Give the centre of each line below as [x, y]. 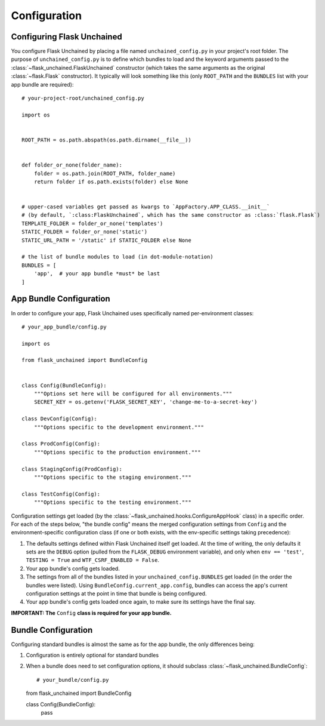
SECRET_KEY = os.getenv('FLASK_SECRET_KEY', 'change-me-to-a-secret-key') [146, 402]
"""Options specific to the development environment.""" [119, 427]
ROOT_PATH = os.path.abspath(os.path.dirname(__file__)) [107, 140]
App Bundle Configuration [61, 299]
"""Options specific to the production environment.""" [117, 452]
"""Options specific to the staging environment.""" [113, 477]
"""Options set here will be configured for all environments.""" [133, 394]
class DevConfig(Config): [60, 419]
